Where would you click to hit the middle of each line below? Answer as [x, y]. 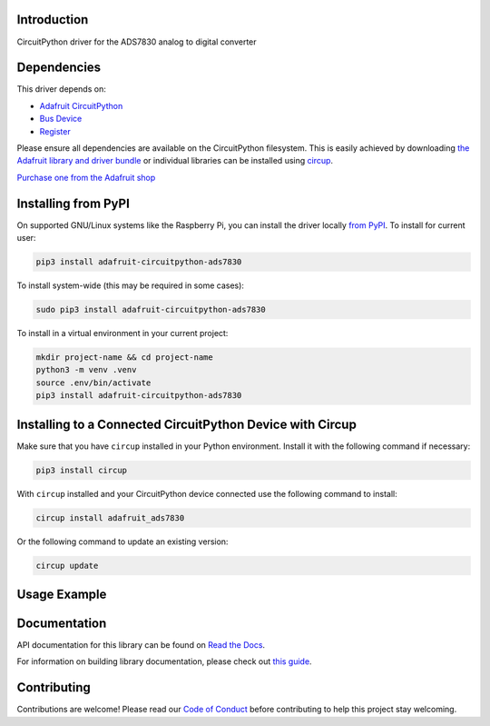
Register [55, 131]
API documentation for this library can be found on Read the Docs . [141, 645]
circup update [67, 565]
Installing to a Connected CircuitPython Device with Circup [187, 424]
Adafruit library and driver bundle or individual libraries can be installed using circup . [175, 161]
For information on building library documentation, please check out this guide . [164, 661]
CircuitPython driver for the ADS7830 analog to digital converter [137, 42]
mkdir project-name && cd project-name [124, 357]
